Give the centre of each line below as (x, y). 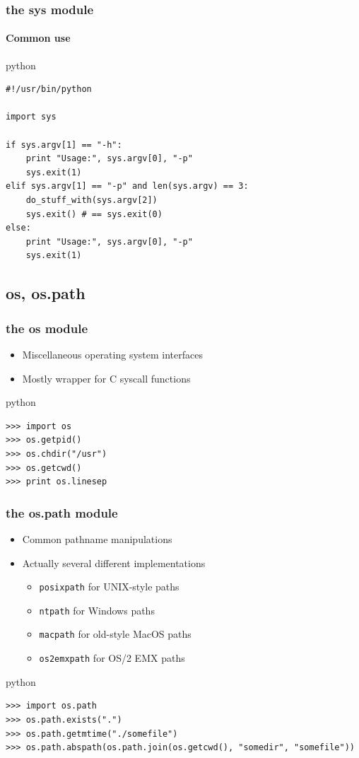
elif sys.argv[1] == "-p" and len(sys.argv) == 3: (127, 186)
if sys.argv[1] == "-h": (64, 145)
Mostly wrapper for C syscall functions (106, 378)
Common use (38, 38)
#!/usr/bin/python (49, 89)
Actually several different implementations (114, 562)
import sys (31, 117)
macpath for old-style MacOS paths (115, 634)
